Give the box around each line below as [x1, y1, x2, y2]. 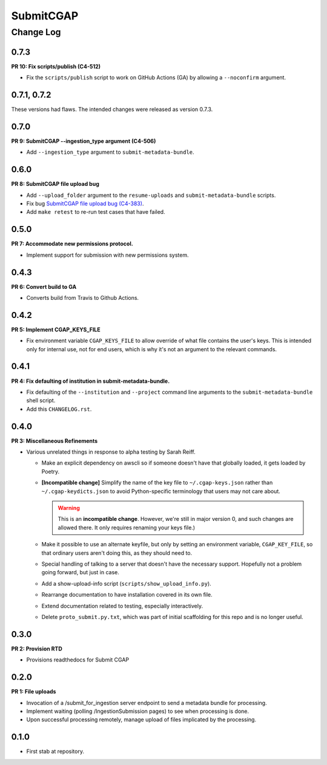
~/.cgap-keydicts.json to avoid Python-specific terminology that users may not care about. [41, 488, 281, 495]
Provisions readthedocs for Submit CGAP [26, 656, 130, 663]
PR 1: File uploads [11, 688, 56, 695]
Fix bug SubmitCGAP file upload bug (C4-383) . [26, 200, 144, 207]
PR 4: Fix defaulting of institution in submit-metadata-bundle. [11, 377, 170, 385]
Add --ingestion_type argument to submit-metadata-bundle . [26, 148, 194, 156]
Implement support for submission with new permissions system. [26, 251, 189, 259]
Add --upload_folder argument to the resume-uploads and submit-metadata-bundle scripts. [26, 191, 276, 199]
